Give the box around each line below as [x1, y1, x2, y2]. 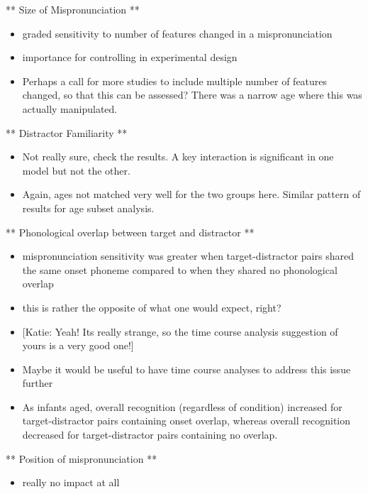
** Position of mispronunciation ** [6, 451, 157, 466]
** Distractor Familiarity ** [6, 125, 128, 140]
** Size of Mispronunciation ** [6, 2, 140, 16]
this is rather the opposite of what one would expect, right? [22, 300, 281, 314]
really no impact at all [22, 475, 120, 490]
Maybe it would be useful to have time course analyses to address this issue [22, 361, 351, 376]
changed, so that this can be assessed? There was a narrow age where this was [22, 87, 362, 102]
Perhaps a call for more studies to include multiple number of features [22, 73, 328, 88]
